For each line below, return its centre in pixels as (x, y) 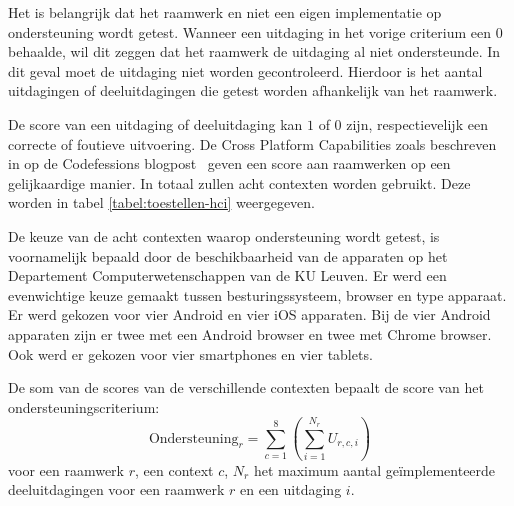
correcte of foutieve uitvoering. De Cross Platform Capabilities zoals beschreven (252, 143)
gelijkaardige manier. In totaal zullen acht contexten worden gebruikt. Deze (239, 182)
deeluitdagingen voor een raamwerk (116, 489)
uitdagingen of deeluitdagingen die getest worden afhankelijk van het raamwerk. (253, 90)
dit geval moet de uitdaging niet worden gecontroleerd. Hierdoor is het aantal (245, 70)
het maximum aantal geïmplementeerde (374, 469)
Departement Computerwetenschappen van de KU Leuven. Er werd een (227, 275)
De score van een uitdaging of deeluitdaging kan (155, 123)
